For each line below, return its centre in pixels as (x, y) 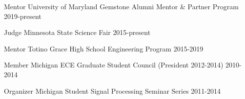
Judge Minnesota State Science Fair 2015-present (77, 32)
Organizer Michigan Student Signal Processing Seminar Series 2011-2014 (112, 91)
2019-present (23, 16)
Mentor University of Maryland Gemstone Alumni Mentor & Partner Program (121, 6)
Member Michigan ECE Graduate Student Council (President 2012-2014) (114, 65)
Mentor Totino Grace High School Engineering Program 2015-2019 (104, 48)
